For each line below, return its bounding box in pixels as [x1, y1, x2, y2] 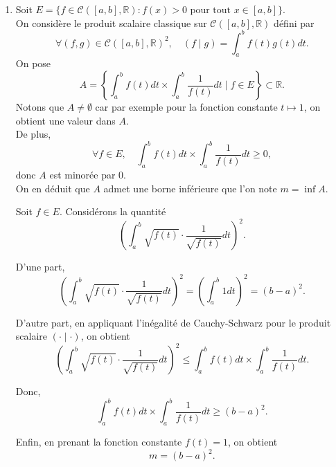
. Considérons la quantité [59, 204, 166, 219]
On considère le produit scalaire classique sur [15, 15, 207, 30]
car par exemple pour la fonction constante [95, 100, 278, 114]
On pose [15, 56, 51, 71]
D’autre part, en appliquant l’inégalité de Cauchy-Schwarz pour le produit [15, 315, 331, 329]
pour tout [190, 6, 231, 15]
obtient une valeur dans [15, 113, 116, 127]
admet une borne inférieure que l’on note [103, 181, 277, 195]
